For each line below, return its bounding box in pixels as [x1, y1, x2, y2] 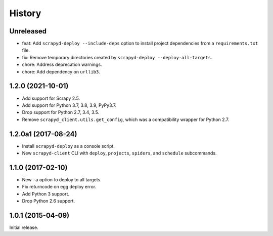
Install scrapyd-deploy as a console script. [22, 143, 115, 149]
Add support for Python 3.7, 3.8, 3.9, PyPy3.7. [22, 102, 117, 108]
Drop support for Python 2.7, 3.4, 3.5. [22, 109, 100, 115]
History [9, 8, 41, 19]
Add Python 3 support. [22, 190, 70, 197]
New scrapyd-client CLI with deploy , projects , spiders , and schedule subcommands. [22, 150, 217, 156]
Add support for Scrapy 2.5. [22, 95, 80, 101]
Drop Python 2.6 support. [22, 198, 75, 204]
